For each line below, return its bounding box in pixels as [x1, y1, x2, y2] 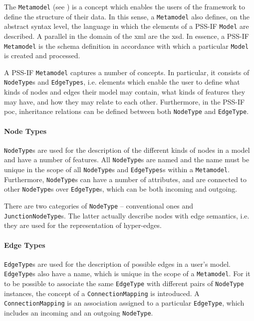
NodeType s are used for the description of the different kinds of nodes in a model [4, 144, 250, 155]
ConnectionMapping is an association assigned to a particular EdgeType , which [4, 298, 245, 308]
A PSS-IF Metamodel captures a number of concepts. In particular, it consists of [4, 67, 250, 77]
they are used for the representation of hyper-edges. [4, 220, 162, 230]
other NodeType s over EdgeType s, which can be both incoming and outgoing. [4, 184, 238, 194]
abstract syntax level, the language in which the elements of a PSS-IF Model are [4, 21, 249, 31]
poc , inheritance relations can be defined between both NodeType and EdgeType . [4, 106, 249, 116]
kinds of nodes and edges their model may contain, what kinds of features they [4, 87, 246, 97]
